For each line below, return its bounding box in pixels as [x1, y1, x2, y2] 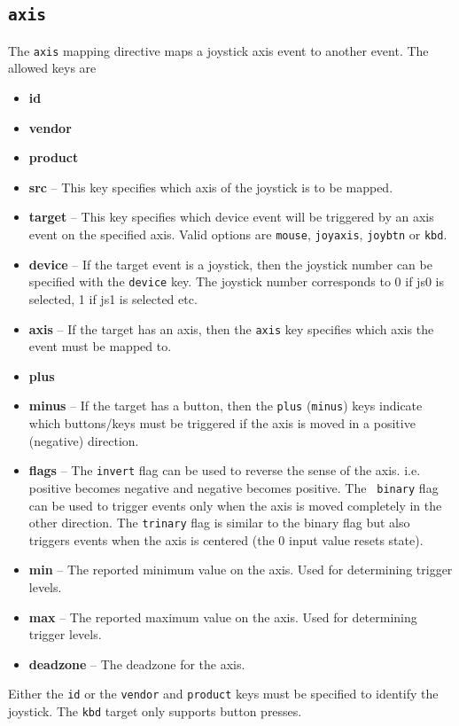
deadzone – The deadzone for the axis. [28, 654, 245, 673]
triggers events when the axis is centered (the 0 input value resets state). [28, 530, 424, 549]
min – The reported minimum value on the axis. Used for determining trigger [28, 560, 453, 579]
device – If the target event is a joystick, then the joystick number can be [28, 254, 432, 273]
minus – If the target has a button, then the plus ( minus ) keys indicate [28, 396, 423, 415]
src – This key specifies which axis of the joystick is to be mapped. [28, 177, 393, 196]
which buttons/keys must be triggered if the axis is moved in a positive [28, 414, 416, 432]
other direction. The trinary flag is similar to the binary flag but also [28, 513, 410, 532]
